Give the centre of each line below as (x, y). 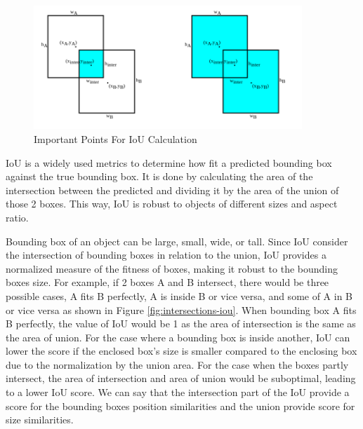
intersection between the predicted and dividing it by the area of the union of (172, 190)
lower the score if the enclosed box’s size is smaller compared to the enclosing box (181, 351)
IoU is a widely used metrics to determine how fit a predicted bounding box (169, 162)
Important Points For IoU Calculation (115, 138)
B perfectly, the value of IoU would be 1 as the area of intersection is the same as (181, 324)
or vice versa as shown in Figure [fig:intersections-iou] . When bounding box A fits (181, 309)
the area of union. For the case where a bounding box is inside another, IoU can (178, 337)
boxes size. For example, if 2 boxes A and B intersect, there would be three (167, 282)
